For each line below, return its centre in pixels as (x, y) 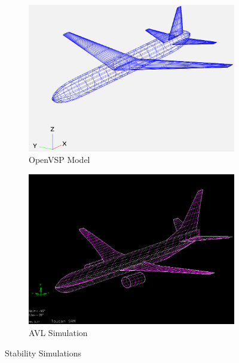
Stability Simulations (43, 353)
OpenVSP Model (59, 160)
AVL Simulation (58, 332)
